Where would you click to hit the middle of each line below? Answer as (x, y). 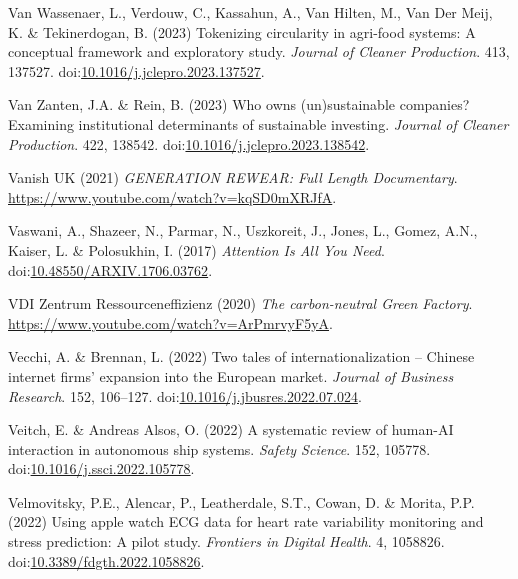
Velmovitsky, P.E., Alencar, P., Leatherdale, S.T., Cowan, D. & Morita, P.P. (241, 501)
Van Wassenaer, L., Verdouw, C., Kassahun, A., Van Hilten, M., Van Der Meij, (250, 12)
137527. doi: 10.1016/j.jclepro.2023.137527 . (136, 70)
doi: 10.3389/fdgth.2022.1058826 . (106, 560)
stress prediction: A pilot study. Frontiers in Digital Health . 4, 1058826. (226, 541)
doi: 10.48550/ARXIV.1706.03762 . (110, 269)
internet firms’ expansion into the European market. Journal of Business (231, 375)
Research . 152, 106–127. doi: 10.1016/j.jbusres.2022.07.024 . (185, 395)
